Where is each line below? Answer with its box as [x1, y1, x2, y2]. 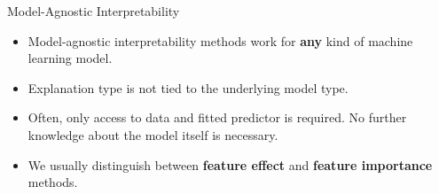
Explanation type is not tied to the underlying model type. [27, 78, 349, 97]
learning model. [27, 49, 113, 67]
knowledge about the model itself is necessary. [27, 125, 278, 144]
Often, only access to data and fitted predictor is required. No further [27, 108, 407, 127]
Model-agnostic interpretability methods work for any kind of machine [27, 31, 413, 50]
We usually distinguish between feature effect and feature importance [27, 155, 433, 174]
